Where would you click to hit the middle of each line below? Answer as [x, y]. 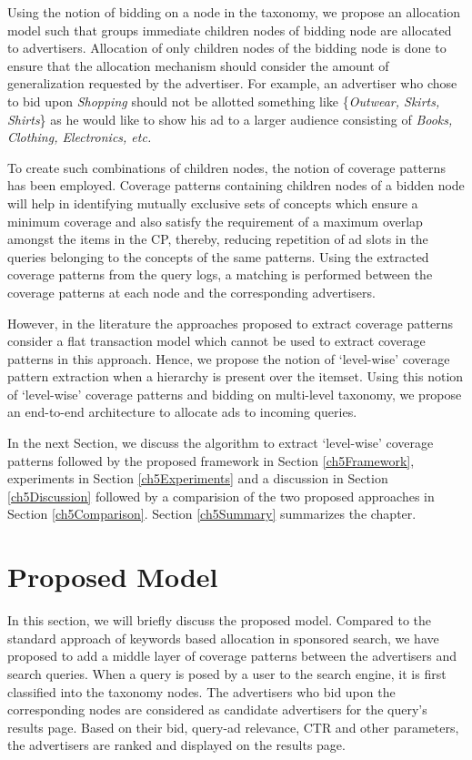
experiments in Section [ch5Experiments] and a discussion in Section [198, 478]
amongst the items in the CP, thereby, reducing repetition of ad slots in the [218, 239]
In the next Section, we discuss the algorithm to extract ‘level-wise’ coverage [221, 443]
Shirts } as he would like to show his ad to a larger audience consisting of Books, [230, 119]
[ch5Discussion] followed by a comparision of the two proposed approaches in [221, 496]
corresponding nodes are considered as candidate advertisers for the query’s [217, 709]
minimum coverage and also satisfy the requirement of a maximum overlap [215, 221]
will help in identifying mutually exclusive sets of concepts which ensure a [213, 203]
